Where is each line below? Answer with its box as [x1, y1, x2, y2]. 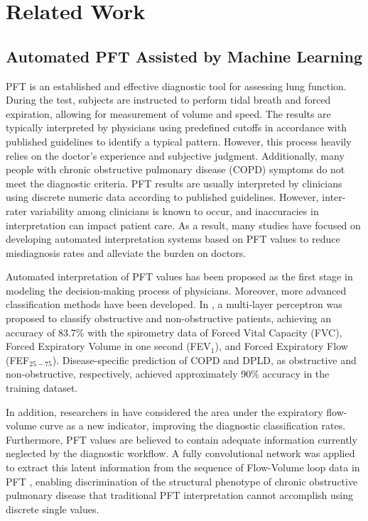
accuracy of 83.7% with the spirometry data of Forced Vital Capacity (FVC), [6, 324, 342, 339]
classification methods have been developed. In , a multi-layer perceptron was [6, 297, 342, 312]
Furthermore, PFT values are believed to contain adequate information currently [6, 432, 357, 446]
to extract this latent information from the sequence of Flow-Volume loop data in [6, 460, 360, 475]
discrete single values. [6, 501, 99, 516]
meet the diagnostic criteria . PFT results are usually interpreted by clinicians [6, 175, 342, 190]
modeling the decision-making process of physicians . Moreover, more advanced [6, 283, 347, 297]
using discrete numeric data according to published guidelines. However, [6, 190, 319, 204]
